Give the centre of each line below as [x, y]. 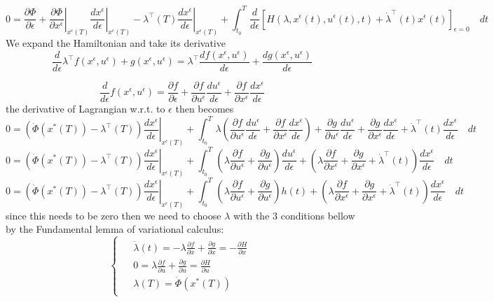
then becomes [205, 109]
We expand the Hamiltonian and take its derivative [116, 43]
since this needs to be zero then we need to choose [114, 215]
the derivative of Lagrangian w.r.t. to [85, 109]
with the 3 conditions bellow [294, 215]
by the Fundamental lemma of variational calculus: [115, 229]
